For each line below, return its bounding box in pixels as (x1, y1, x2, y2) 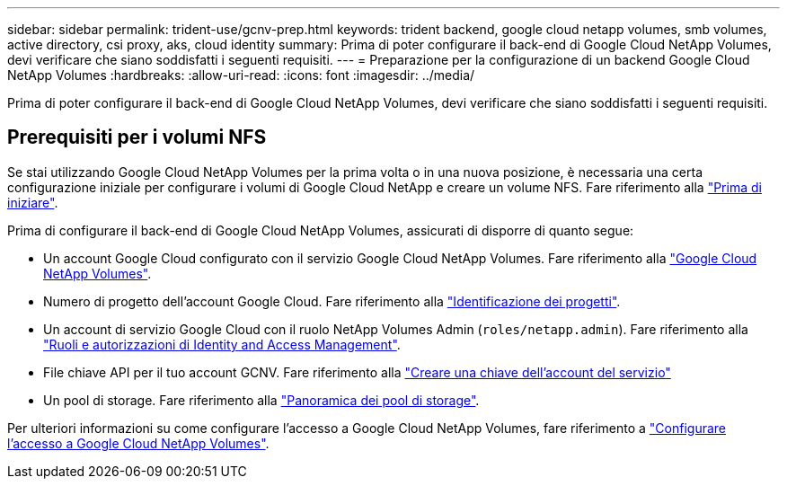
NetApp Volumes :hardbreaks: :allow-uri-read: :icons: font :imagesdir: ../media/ (7, 67, 475, 83)
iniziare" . (7, 194, 58, 210)
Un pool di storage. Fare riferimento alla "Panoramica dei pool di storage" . (43, 392, 480, 408)
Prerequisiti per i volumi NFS (7, 126, 267, 149)
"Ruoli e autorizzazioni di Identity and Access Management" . (43, 336, 401, 352)
